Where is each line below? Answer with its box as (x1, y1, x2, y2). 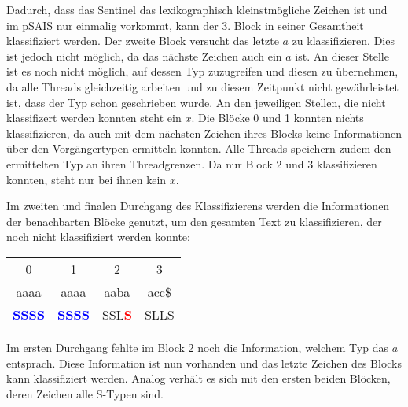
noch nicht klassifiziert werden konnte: (6, 228, 190, 245)
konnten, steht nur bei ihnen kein (6, 171, 167, 187)
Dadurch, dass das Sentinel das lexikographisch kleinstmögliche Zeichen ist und (6, 2, 388, 17)
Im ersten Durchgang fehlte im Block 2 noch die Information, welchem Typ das (6, 339, 388, 355)
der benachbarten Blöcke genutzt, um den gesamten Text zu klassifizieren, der (6, 213, 382, 229)
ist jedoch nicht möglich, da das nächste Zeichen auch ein (6, 47, 282, 64)
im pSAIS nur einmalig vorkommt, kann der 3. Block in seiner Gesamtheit (6, 17, 364, 33)
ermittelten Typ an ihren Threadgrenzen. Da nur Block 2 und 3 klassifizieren (6, 155, 377, 172)
